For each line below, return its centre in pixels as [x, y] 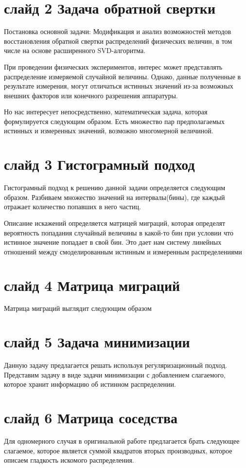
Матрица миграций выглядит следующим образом [78, 308]
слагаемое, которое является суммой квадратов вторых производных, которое [118, 450]
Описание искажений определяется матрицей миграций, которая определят [115, 223]
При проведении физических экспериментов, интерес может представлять [113, 66]
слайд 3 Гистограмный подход [99, 164]
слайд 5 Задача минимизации [97, 342]
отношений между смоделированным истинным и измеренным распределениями [123, 251]
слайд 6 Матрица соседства [91, 418]
